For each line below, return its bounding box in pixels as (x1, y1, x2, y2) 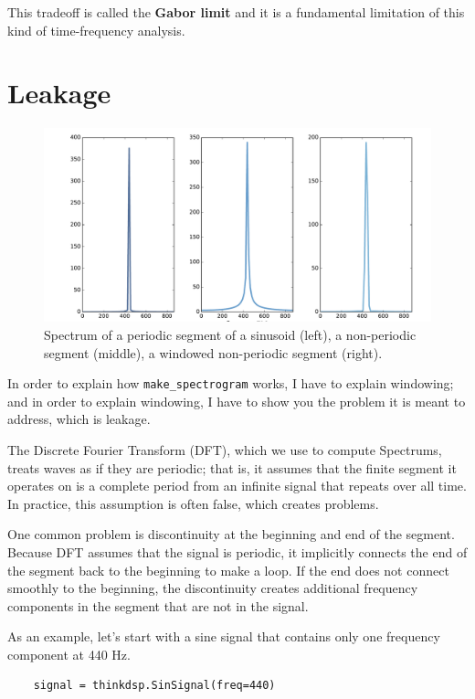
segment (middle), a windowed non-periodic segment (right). (44, 343, 383, 362)
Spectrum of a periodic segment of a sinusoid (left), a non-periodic (44, 324, 417, 344)
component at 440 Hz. (7, 644, 131, 663)
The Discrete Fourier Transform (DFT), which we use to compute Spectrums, (7, 440, 442, 459)
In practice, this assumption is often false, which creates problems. (7, 493, 379, 513)
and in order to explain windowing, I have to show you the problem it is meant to (7, 391, 466, 410)
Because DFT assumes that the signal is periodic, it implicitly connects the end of (7, 542, 468, 561)
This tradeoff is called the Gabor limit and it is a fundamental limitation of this (7, 3, 465, 21)
